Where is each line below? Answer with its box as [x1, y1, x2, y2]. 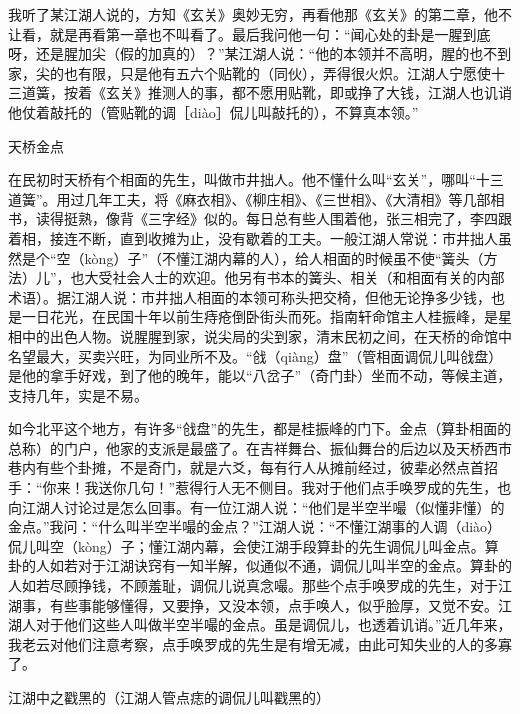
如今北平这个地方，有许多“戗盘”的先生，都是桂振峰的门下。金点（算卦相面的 [8, 418, 512, 439]
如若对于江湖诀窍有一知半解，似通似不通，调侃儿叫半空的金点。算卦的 [49, 555, 512, 576]
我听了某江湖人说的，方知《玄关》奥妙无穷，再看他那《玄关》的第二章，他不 [8, 4, 512, 24]
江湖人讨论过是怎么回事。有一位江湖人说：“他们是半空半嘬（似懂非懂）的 [21, 496, 505, 517]
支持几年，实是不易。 [8, 384, 148, 405]
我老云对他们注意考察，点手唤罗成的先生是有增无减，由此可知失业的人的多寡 [8, 633, 512, 654]
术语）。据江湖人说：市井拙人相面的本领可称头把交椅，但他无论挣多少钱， [8, 286, 491, 307]
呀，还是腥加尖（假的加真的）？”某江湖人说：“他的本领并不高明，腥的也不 [8, 43, 498, 64]
